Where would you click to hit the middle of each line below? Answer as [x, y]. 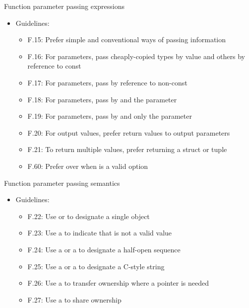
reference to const [54, 66]
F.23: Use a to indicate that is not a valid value [100, 233]
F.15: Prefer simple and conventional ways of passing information [127, 39]
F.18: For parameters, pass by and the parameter [102, 99]
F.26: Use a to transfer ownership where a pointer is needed [118, 283]
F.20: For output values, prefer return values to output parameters [129, 132]
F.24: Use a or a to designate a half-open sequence [104, 249]
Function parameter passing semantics [62, 183]
